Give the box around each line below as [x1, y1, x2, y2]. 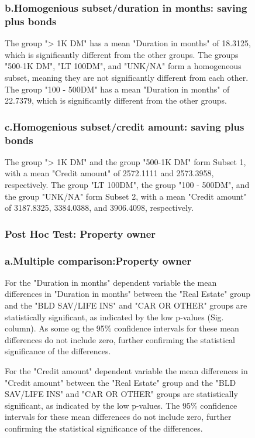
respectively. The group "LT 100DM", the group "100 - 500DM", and [5, 179, 250, 191]
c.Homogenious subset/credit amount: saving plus [5, 119, 244, 134]
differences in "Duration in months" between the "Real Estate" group [5, 288, 251, 300]
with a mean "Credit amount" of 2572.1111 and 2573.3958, [5, 167, 214, 179]
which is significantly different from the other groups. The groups [5, 48, 239, 60]
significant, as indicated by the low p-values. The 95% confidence [5, 399, 237, 411]
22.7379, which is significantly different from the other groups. [5, 94, 227, 107]
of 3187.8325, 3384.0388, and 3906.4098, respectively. [5, 201, 194, 214]
